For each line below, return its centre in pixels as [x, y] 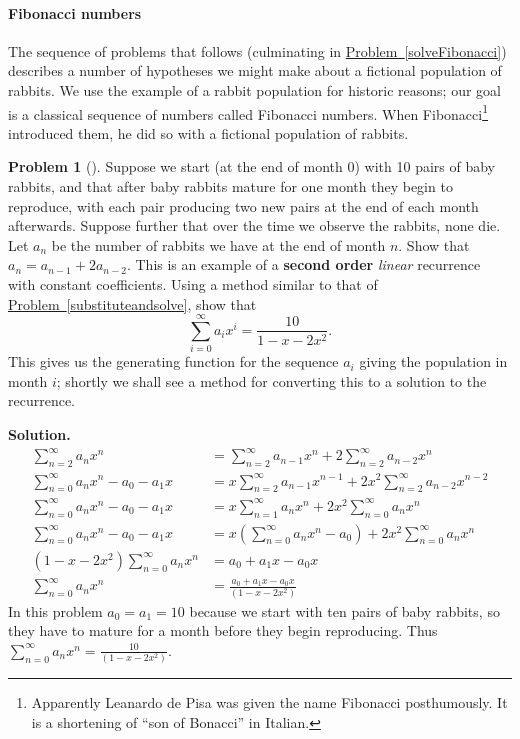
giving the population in [433, 361]
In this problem [55, 610]
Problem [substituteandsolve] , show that [132, 303]
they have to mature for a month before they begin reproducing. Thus [223, 630]
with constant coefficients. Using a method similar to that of [193, 283]
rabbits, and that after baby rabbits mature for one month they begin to [230, 186]
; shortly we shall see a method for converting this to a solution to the [271, 380]
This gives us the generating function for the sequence [173, 361]
